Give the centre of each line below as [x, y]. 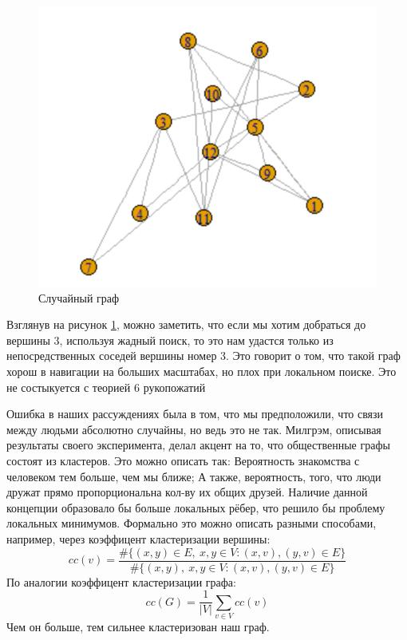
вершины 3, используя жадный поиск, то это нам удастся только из [170, 340]
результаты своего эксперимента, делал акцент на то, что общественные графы [198, 445]
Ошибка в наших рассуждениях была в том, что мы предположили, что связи [195, 414]
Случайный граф [79, 297]
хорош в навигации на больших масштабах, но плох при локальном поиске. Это [202, 371]
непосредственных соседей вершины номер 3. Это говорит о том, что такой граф [203, 356]
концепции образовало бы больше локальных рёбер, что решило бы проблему [196, 507]
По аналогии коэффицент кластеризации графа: [121, 581]
